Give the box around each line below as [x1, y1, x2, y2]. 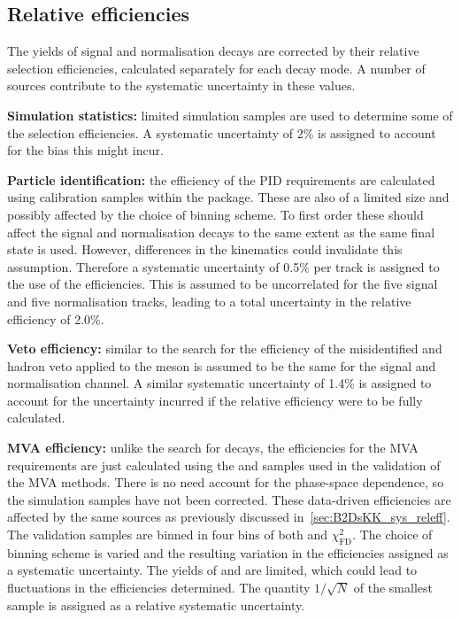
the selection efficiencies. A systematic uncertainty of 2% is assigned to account [7, 123, 436, 142]
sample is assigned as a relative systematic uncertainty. [7, 595, 305, 614]
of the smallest [353, 578, 433, 597]
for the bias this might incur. [7, 141, 164, 159]
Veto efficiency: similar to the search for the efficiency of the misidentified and [7, 339, 442, 358]
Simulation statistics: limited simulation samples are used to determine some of [7, 105, 453, 124]
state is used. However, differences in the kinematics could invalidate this [7, 240, 403, 259]
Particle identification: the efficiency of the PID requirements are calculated [7, 170, 435, 189]
